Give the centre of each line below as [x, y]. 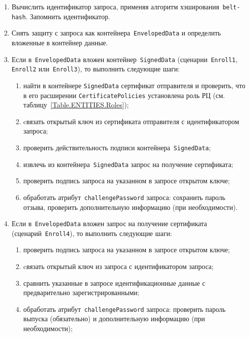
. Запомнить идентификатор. [68, 16]
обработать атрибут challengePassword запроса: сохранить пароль [124, 197]
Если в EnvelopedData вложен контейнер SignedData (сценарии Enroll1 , [124, 59]
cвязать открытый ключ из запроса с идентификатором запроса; [118, 266]
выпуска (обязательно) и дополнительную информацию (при [114, 319]
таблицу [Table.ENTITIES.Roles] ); [76, 105]
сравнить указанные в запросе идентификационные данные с [114, 283]
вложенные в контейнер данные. [60, 42]
